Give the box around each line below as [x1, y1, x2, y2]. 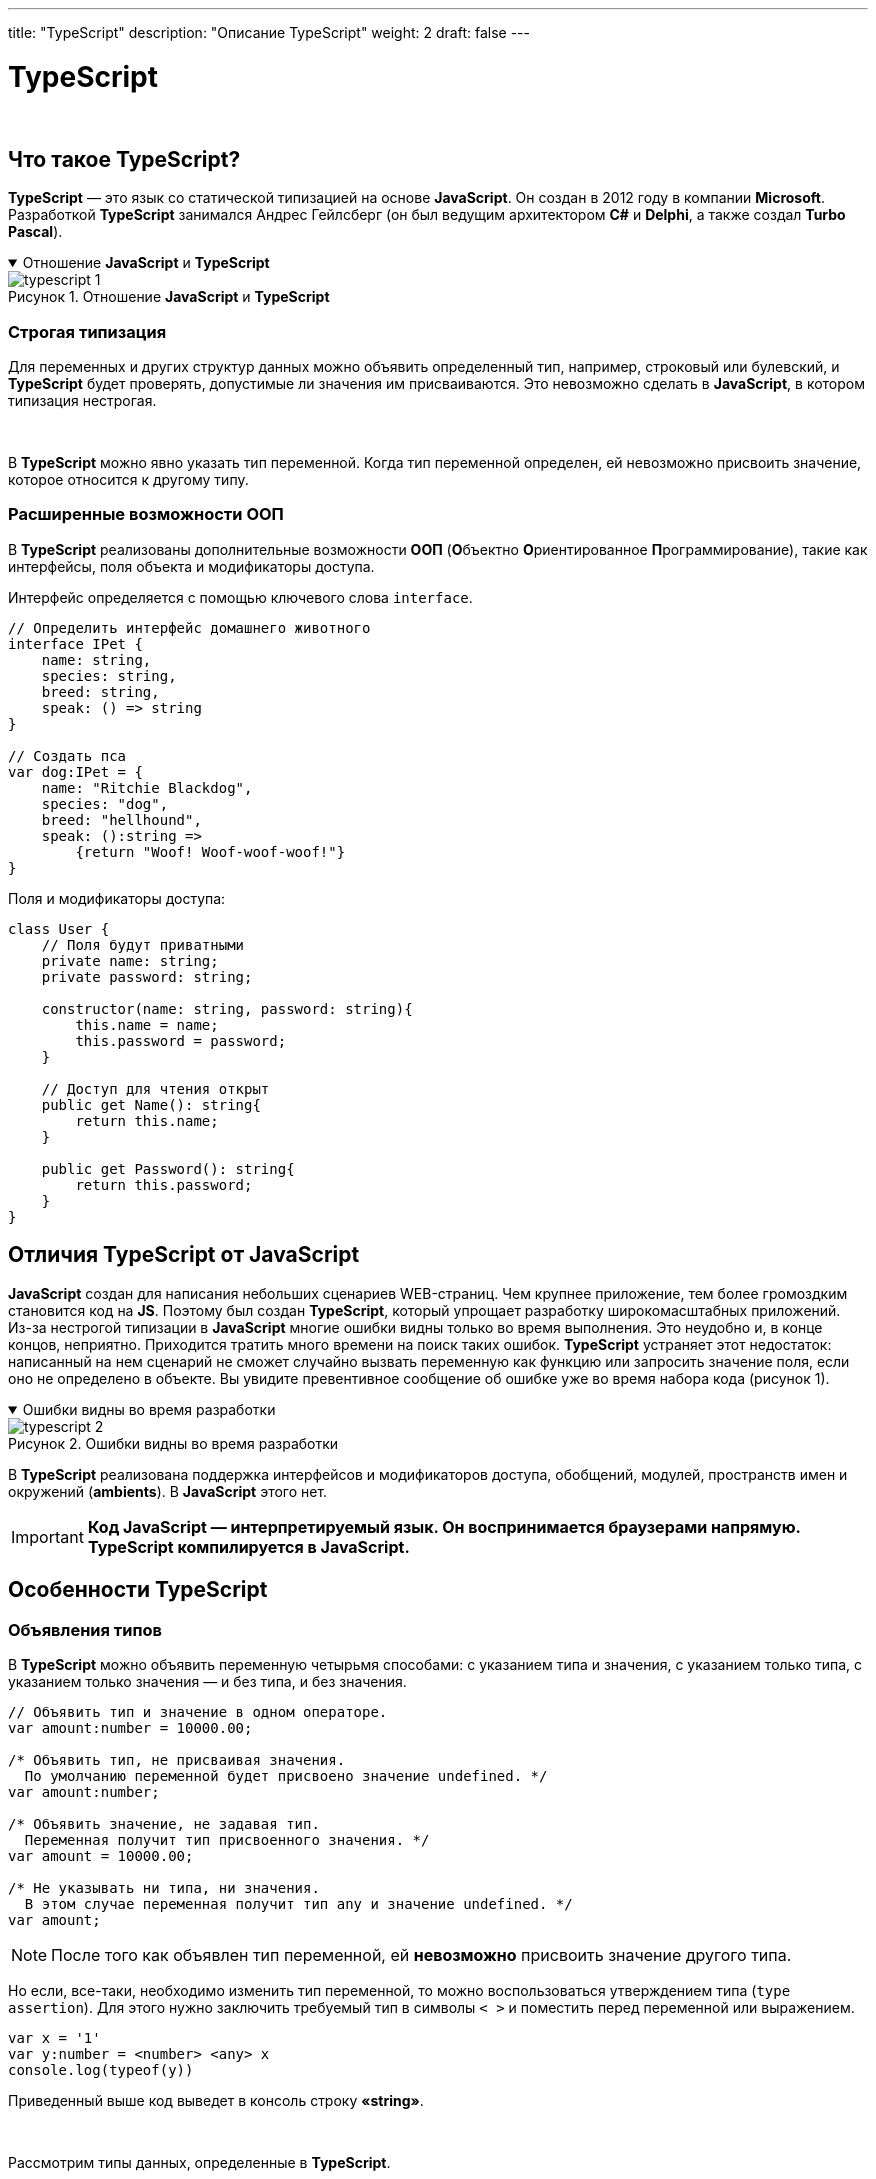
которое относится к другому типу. [8, 471, 249, 489]
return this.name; [75, 1112, 219, 1129]
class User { [8, 920, 110, 937]
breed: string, [41, 683, 160, 700]
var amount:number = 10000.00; [8, 1719, 253, 1736]
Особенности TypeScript [8, 1577, 268, 1603]
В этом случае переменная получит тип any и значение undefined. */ [24, 1895, 573, 1912]
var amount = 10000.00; [8, 1847, 194, 1864]
